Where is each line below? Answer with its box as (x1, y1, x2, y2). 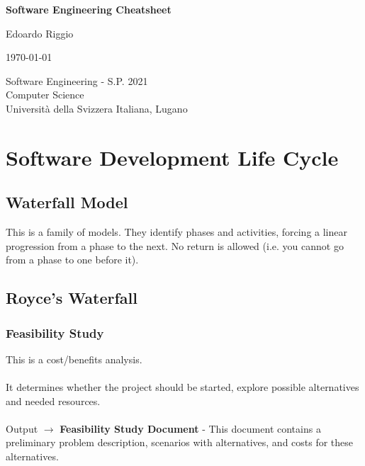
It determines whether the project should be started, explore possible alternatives (6, 380, 359, 394)
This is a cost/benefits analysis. (6, 351, 142, 366)
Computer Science (6, 87, 84, 102)
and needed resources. (6, 393, 101, 408)
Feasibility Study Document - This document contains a (60, 421, 321, 436)
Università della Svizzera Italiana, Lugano (6, 101, 188, 115)
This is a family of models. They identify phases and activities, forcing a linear (6, 225, 347, 239)
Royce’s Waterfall (6, 287, 137, 309)
